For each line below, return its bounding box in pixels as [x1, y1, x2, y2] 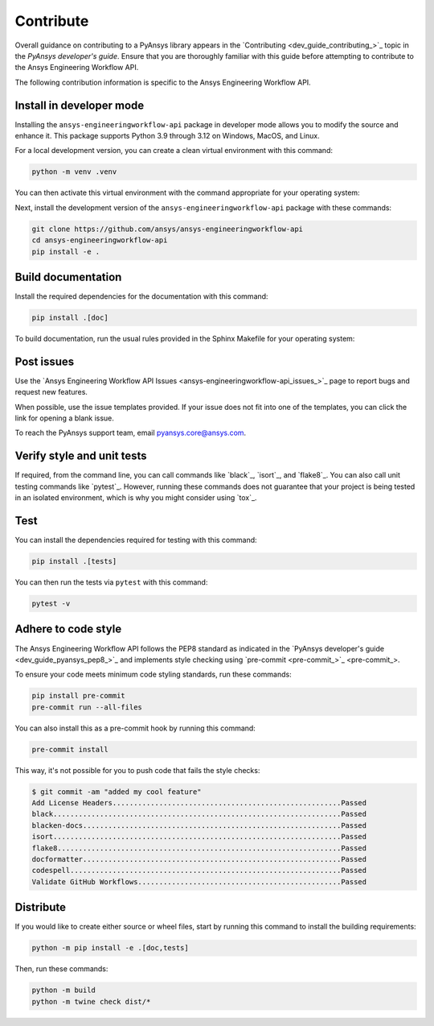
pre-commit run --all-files [31, 702, 142, 712]
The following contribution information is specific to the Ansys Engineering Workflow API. [14, 77, 311, 87]
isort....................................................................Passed [31, 832, 367, 842]
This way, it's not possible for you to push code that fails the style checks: [14, 765, 260, 775]
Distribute [14, 900, 66, 914]
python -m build [31, 986, 96, 995]
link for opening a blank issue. [14, 413, 114, 423]
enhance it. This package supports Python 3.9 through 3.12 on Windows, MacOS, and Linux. [14, 131, 321, 141]
